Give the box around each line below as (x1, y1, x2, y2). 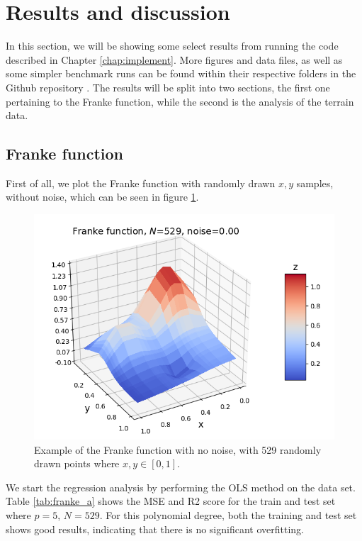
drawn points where (34, 456, 120, 471)
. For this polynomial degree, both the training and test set (99, 508, 357, 523)
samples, (296, 175, 334, 190)
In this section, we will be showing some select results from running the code (6, 38, 339, 53)
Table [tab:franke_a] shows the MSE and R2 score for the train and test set (6, 493, 336, 508)
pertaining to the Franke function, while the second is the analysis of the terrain (6, 94, 354, 108)
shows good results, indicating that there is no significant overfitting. (6, 521, 304, 536)
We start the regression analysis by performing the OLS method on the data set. (6, 479, 356, 494)
